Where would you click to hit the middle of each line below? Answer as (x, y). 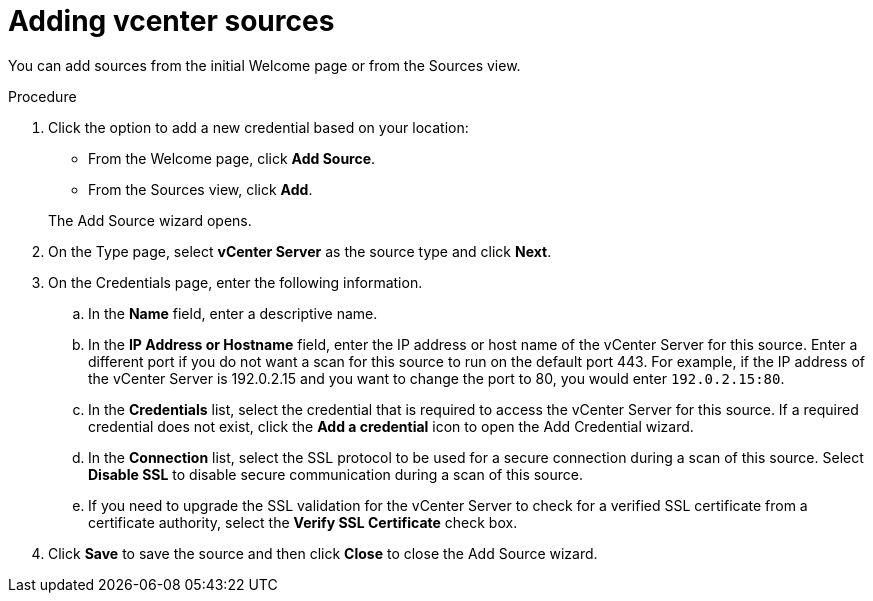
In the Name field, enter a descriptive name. (233, 313)
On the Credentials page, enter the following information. (235, 282)
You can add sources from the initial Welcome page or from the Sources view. (264, 65)
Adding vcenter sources (171, 21)
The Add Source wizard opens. (150, 220)
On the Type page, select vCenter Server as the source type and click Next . (300, 251)
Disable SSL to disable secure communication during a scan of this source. (336, 474)
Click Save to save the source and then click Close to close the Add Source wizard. (323, 553)
